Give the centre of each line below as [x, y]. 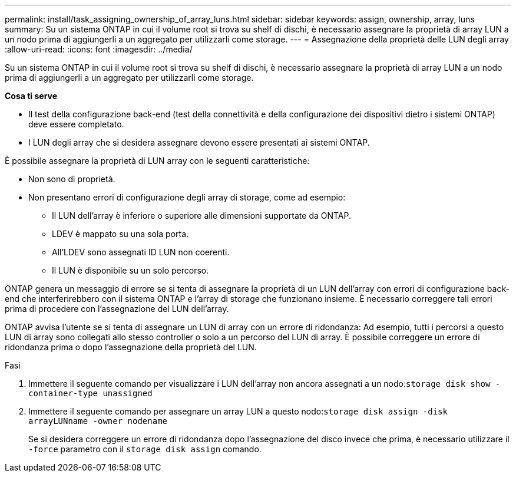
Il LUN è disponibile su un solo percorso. [130, 270]
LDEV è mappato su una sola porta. [120, 234]
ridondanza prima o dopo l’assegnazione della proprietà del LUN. [131, 347]
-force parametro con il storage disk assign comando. [145, 449]
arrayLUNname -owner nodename [98, 421]
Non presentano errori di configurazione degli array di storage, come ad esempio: [187, 197]
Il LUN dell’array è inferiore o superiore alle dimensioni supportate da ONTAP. [202, 216]
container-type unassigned [90, 393]
